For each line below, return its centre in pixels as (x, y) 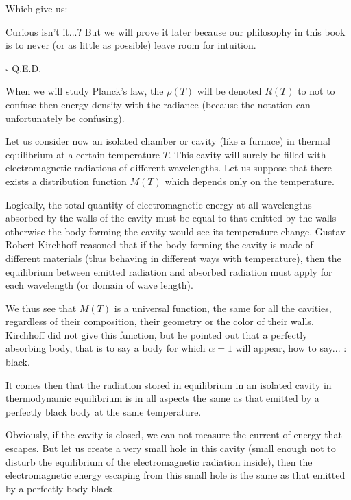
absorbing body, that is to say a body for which (106, 348)
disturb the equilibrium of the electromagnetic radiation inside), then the (159, 461)
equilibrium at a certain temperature (83, 154)
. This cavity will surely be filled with (247, 154)
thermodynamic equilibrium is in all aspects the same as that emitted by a (162, 398)
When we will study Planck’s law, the (85, 91)
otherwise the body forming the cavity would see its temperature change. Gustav (175, 231)
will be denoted (229, 91)
